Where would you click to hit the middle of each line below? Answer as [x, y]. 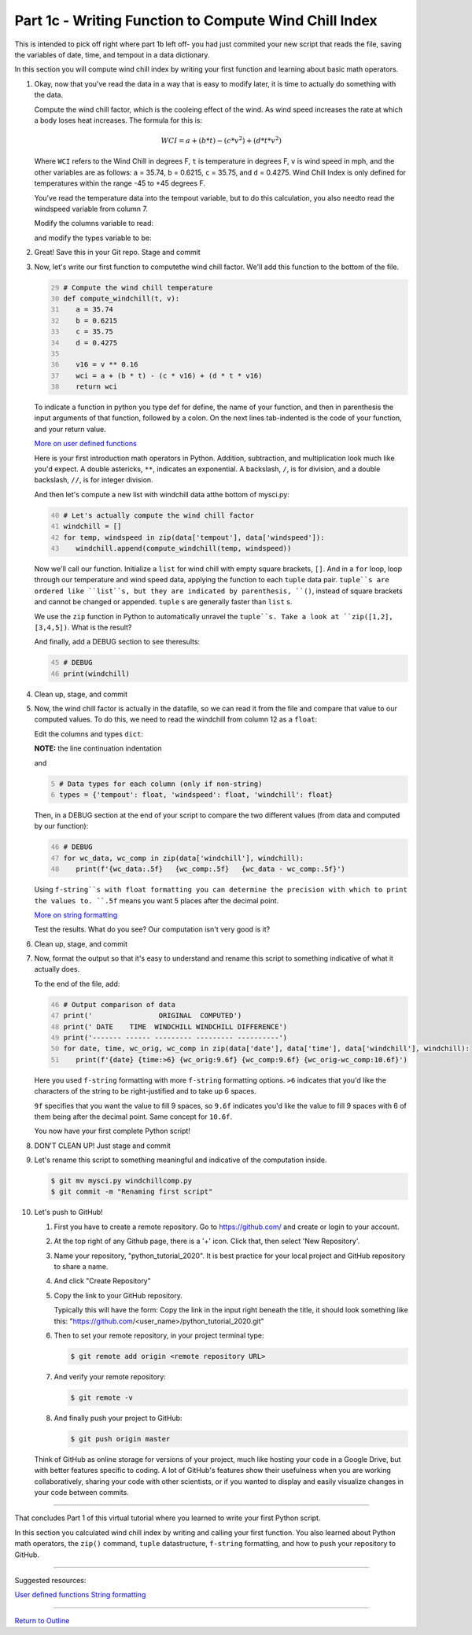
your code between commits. [81, 1493]
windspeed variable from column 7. [91, 209]
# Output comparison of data [120, 1004]
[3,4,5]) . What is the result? [83, 627]
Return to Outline [42, 1620]
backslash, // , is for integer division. [94, 480]
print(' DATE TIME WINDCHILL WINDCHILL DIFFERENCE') [175, 1026]
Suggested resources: [50, 1581]
